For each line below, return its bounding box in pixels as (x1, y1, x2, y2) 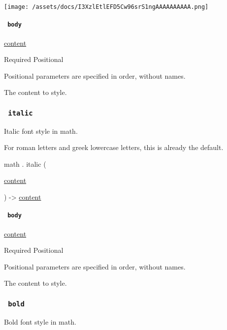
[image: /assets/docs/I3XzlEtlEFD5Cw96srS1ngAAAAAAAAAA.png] (4, 3, 209, 10)
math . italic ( (4, 158, 46, 169)
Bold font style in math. (4, 316, 76, 327)
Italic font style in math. (4, 125, 78, 136)
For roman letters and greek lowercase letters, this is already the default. (4, 142, 224, 152)
